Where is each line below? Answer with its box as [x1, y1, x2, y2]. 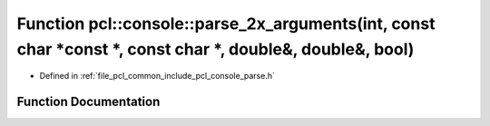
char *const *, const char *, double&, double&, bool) [16, 39, 415, 59]
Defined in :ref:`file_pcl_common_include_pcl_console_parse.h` [39, 71, 276, 82]
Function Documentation [16, 94, 161, 110]
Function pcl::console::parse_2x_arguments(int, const [16, 14, 436, 34]
